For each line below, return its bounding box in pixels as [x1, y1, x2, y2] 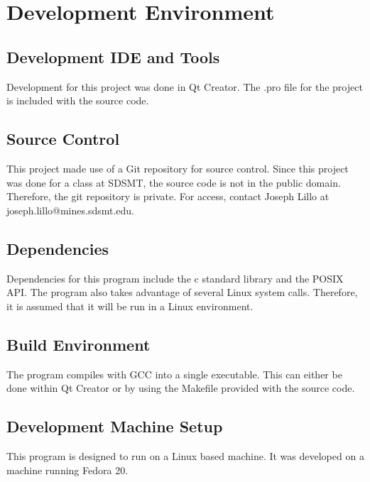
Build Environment [6, 333, 151, 355]
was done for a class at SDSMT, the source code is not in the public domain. [6, 175, 341, 190]
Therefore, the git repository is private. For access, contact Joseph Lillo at [6, 189, 330, 204]
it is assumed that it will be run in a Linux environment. [6, 298, 254, 313]
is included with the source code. [6, 93, 149, 108]
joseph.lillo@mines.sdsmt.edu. [6, 202, 134, 217]
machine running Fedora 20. [6, 462, 129, 477]
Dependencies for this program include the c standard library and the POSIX [6, 270, 344, 285]
